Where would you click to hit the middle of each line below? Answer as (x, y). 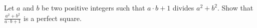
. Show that (235, 7)
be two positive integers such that (93, 7)
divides (183, 7)
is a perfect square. (53, 18)
